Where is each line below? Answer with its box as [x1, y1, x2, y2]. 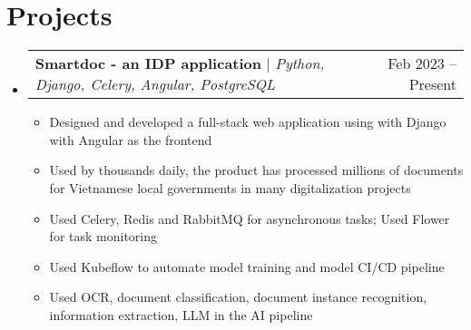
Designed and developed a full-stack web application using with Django [49, 112, 446, 131]
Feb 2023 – [388, 53, 456, 74]
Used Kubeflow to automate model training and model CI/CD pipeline [49, 257, 445, 276]
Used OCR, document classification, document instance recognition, [49, 287, 427, 306]
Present [408, 73, 456, 95]
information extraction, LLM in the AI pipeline [49, 305, 313, 324]
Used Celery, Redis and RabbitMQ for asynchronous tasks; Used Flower [49, 209, 450, 228]
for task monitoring [49, 227, 157, 246]
